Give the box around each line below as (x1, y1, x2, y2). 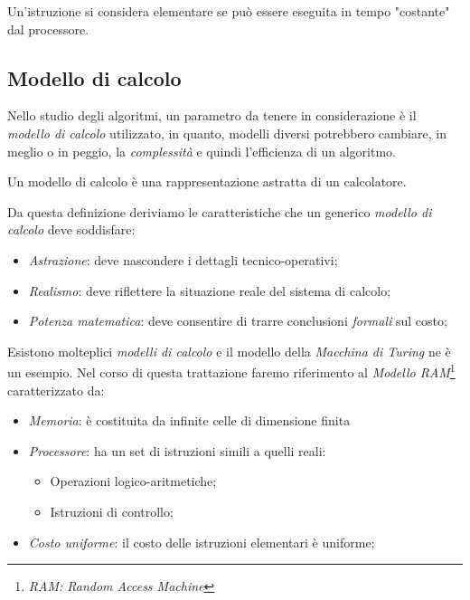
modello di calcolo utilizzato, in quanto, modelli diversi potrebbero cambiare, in (7, 123, 446, 142)
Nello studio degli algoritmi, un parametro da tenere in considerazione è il (7, 106, 417, 125)
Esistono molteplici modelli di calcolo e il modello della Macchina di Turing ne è (7, 341, 451, 360)
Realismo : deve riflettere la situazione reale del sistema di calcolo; (28, 281, 391, 300)
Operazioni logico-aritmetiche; (50, 471, 217, 490)
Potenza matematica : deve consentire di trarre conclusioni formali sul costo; (28, 311, 447, 330)
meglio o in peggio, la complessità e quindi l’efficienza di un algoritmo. (7, 141, 396, 160)
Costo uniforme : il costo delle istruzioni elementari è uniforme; (28, 532, 375, 551)
